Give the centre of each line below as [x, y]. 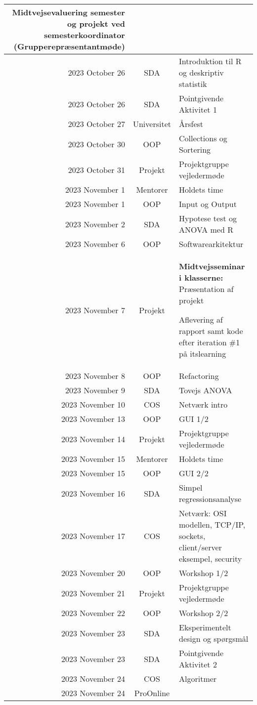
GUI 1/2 [193, 419]
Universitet [152, 124]
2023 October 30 [96, 144]
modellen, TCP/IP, [212, 524]
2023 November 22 [93, 613]
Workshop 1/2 [203, 573]
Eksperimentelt [205, 627]
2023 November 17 [93, 536]
